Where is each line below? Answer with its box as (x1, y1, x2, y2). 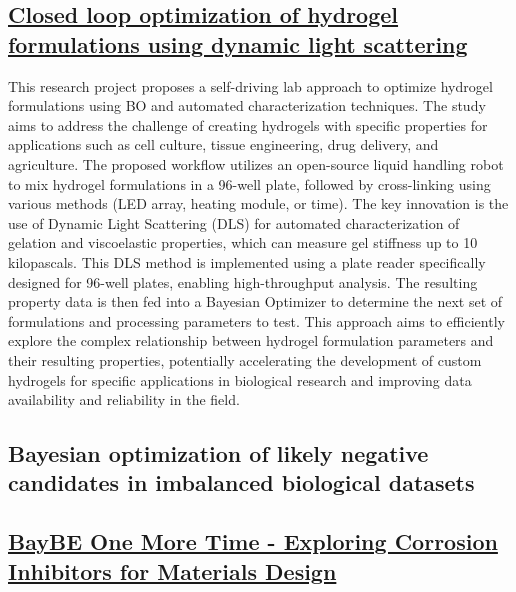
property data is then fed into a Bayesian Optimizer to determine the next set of (8, 291, 503, 312)
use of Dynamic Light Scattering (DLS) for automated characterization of (8, 212, 460, 233)
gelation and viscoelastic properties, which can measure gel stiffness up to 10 (8, 232, 478, 253)
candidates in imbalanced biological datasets (8, 467, 475, 498)
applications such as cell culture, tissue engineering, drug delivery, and (8, 134, 439, 155)
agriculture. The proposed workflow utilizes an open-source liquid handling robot (8, 153, 504, 174)
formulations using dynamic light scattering (8, 28, 468, 59)
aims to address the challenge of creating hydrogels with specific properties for (8, 114, 488, 135)
